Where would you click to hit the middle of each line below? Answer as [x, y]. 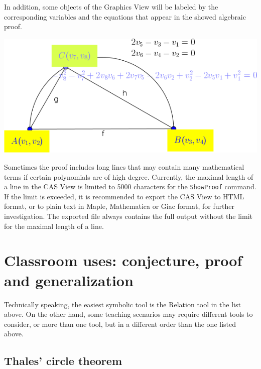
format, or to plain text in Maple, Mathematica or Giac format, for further [119, 206]
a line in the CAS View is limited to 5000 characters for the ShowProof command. [130, 187]
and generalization [69, 280]
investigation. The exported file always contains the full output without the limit [128, 216]
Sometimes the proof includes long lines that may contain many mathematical [124, 167]
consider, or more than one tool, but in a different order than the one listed [120, 324]
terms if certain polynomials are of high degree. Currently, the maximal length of [129, 176]
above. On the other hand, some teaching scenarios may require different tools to [128, 314]
